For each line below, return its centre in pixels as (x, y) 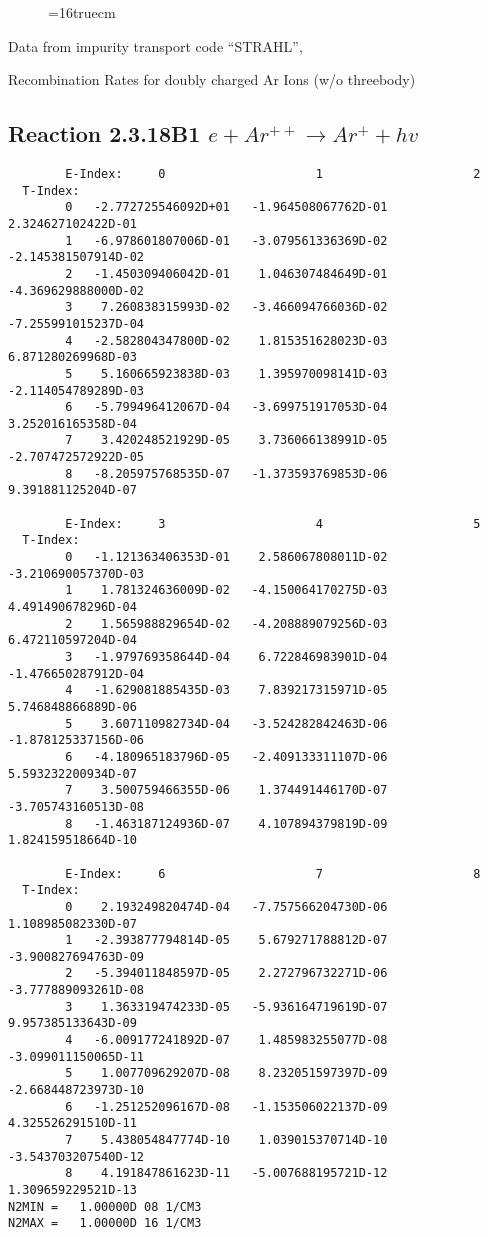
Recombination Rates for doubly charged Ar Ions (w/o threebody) (212, 79)
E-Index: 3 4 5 (273, 523)
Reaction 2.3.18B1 (104, 133)
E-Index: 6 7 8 (273, 873)
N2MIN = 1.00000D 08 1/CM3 (105, 1206)
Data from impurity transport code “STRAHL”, (155, 45)
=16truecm (82, 12)
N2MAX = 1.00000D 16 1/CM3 (105, 1223)
